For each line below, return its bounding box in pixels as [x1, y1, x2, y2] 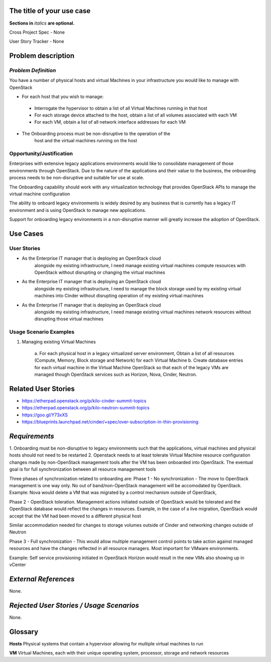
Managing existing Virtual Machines [22, 339, 96, 345]
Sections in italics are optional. [9, 20, 75, 26]
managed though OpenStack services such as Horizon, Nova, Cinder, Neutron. [34, 372, 197, 378]
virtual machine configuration [9, 191, 70, 197]
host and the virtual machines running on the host [34, 138, 138, 144]
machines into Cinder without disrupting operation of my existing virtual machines [34, 293, 204, 299]
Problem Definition [9, 67, 56, 74]
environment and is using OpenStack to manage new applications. [9, 207, 147, 213]
